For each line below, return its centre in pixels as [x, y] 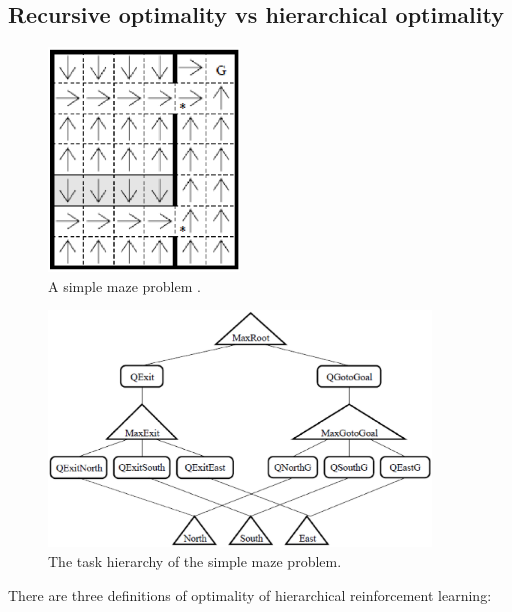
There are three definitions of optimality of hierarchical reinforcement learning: [250, 594]
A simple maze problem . [124, 285]
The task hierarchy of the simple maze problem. [195, 561]
